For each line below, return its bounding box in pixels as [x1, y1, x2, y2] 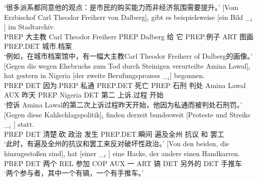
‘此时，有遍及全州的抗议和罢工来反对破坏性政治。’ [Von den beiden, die [4, 138, 230, 149]
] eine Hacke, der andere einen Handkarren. [108, 148, 240, 158]
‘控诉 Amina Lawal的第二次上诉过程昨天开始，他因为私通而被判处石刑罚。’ [4, 99, 242, 109]
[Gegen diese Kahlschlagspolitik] [4, 109, 102, 119]
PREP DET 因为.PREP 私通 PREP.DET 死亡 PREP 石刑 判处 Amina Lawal [4, 80, 246, 90]
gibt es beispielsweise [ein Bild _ [151, 11, 251, 22]
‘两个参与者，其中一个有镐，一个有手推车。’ [4, 168, 144, 178]
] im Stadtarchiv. [4, 21, 56, 32]
